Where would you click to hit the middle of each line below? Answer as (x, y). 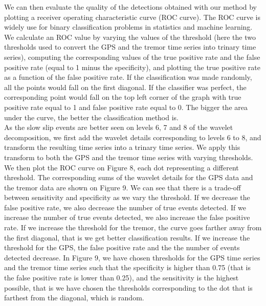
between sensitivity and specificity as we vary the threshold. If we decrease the (127, 197)
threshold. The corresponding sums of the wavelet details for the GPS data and (129, 177)
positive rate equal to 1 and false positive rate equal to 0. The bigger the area (126, 107)
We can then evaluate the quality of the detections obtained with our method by (131, 7)
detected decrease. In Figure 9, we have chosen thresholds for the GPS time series (132, 257)
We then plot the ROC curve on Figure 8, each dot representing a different (121, 167)
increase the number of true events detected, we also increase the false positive (127, 217)
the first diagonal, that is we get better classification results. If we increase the (127, 237)
